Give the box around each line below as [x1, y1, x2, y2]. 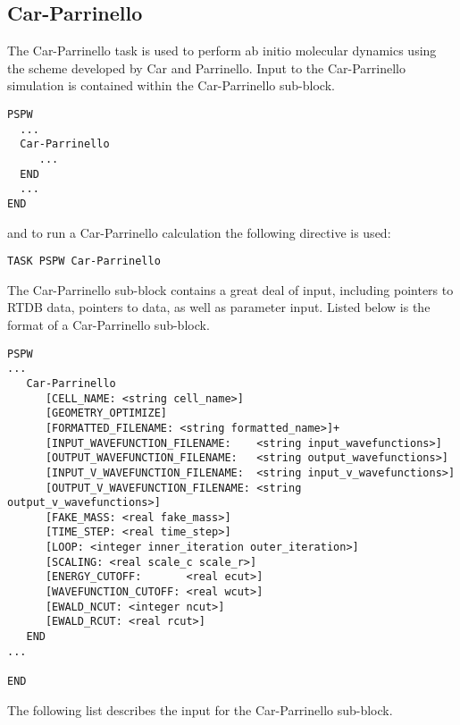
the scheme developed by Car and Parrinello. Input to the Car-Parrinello [7, 58, 406, 77]
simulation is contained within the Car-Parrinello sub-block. [7, 76, 335, 95]
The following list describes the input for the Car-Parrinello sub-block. [7, 700, 393, 719]
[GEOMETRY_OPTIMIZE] [45, 407, 167, 420]
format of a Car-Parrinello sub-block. [7, 316, 210, 334]
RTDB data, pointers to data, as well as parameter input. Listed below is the [7, 298, 431, 316]
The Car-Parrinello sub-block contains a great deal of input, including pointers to [7, 280, 454, 299]
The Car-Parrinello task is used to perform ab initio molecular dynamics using [7, 41, 437, 60]
